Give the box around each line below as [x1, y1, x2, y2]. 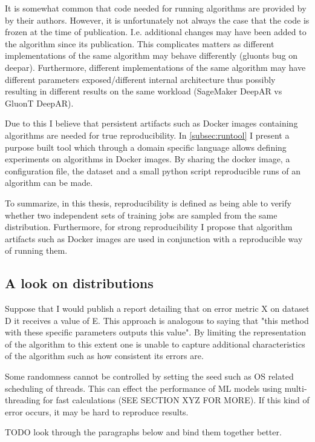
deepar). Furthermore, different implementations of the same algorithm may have [5, 61, 306, 73]
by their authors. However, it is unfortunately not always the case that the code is [5, 13, 310, 26]
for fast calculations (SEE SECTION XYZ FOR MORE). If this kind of [43, 394, 310, 406]
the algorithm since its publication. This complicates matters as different [5, 37, 274, 50]
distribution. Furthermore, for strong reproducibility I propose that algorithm [5, 220, 293, 233]
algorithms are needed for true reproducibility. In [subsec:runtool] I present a [5, 128, 290, 141]
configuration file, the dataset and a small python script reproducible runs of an [5, 164, 301, 177]
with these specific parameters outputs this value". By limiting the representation [5, 326, 306, 338]
